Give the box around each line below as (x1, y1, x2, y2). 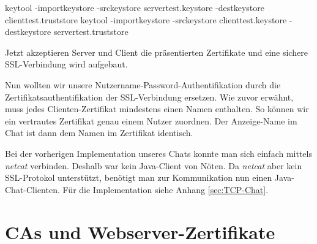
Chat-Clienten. (5, 183, 60, 196)
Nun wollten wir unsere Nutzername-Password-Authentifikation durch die (5, 78, 281, 91)
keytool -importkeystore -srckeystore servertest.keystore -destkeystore (5, 1, 264, 13)
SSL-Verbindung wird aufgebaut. (5, 58, 128, 71)
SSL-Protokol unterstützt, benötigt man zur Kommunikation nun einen (5, 171, 272, 184)
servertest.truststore (53, 25, 129, 38)
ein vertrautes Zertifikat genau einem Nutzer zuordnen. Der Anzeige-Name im (5, 114, 297, 127)
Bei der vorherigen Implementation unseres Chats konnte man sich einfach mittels (5, 147, 312, 159)
